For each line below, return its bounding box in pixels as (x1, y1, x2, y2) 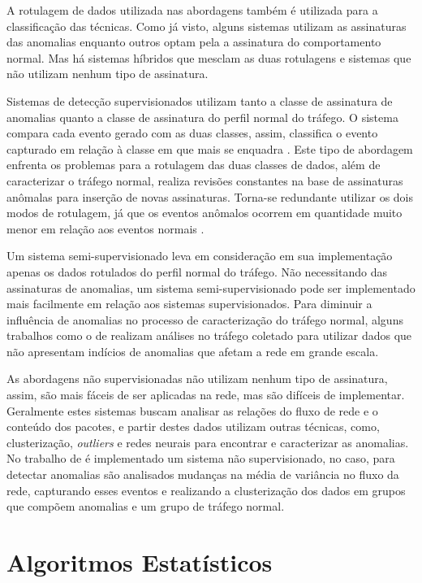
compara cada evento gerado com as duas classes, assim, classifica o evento (6, 124, 378, 141)
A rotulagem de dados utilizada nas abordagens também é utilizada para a (6, 2, 378, 18)
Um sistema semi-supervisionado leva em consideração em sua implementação (6, 247, 393, 264)
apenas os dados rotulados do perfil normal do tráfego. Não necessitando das (6, 263, 387, 280)
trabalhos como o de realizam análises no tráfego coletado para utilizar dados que (6, 327, 412, 344)
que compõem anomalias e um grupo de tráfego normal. (6, 498, 285, 515)
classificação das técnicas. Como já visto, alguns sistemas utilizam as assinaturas (6, 17, 407, 34)
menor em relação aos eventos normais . (6, 220, 205, 237)
